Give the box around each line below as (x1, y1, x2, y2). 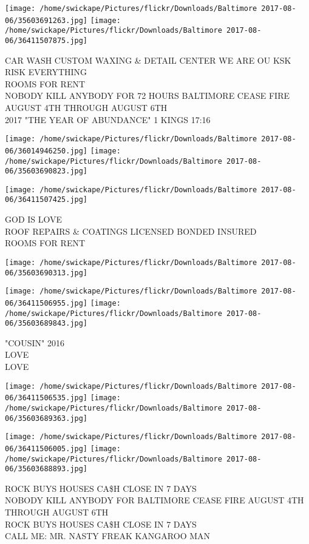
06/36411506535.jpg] (5, 394, 88, 403)
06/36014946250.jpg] (5, 146, 88, 155)
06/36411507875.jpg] (5, 36, 88, 45)
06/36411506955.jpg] (5, 298, 88, 307)
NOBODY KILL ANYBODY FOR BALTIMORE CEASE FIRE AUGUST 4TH (5, 494, 304, 506)
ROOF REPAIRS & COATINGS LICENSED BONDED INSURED (5, 224, 257, 237)
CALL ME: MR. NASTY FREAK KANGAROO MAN (5, 529, 211, 542)
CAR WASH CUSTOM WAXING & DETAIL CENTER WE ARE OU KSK (5, 53, 291, 66)
